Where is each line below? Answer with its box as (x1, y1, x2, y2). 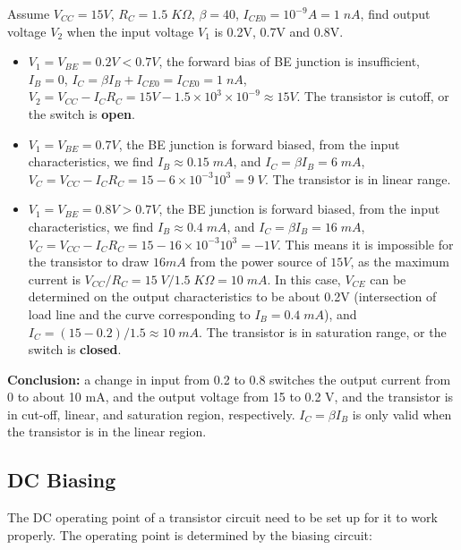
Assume (7, 4, 50, 22)
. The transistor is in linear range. (265, 169, 451, 188)
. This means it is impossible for (277, 234, 454, 253)
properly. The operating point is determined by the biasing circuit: (7, 525, 372, 544)
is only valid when (352, 404, 452, 423)
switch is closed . (28, 340, 122, 359)
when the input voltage (66, 21, 194, 40)
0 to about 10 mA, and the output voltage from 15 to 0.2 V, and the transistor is (7, 387, 454, 406)
